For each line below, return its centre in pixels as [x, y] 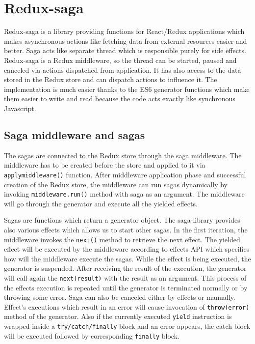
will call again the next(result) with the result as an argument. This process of [125, 277]
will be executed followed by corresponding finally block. [92, 335]
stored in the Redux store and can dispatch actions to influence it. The [111, 79]
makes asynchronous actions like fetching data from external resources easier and [126, 41]
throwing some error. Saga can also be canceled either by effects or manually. [120, 297]
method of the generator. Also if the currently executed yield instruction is [118, 316]
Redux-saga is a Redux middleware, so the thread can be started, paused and [120, 60]
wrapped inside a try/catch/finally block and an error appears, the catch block [127, 326]
